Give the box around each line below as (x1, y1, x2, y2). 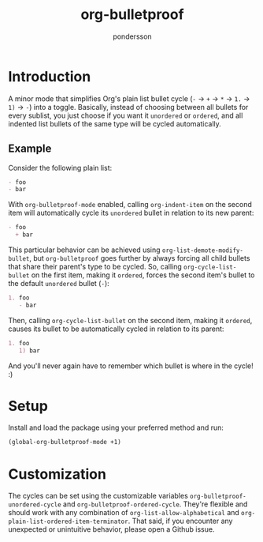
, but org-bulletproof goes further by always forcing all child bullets (28, 254, 250, 262)
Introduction (8, 67, 91, 85)
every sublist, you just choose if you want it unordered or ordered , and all (8, 111, 243, 120)
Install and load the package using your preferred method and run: (8, 423, 224, 432)
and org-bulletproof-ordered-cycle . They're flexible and (62, 499, 248, 509)
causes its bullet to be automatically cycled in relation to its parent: (8, 324, 224, 333)
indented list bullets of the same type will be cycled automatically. (8, 119, 222, 128)
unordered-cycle (8, 501, 61, 509)
